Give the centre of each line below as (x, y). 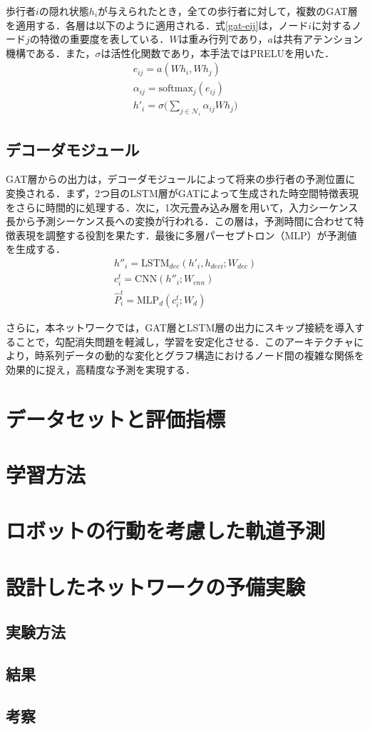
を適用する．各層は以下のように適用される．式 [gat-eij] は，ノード (157, 25)
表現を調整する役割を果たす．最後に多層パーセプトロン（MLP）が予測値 (186, 235)
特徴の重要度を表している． (104, 39)
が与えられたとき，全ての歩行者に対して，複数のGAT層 (228, 11)
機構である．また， (51, 52)
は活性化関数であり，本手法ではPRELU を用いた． (218, 52)
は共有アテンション (318, 39)
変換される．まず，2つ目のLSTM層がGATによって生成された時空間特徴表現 (183, 193)
